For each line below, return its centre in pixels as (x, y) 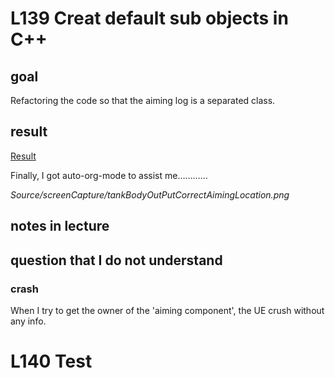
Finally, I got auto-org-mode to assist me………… (109, 175)
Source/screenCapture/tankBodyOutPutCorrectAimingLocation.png (150, 194)
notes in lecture (60, 226)
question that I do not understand (116, 260)
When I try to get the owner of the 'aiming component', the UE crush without (167, 310)
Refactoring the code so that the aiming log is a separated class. (143, 100)
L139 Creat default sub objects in (149, 18)
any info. (28, 321)
